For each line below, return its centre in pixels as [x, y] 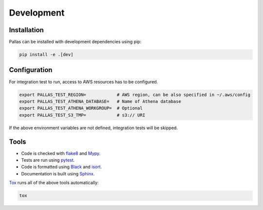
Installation [26, 30]
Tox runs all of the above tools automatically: [54, 183]
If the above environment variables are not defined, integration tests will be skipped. [93, 128]
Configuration [31, 70]
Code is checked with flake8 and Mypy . [61, 153]
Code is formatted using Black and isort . [62, 167]
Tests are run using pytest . [48, 160]
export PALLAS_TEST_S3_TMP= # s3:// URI [82, 115]
